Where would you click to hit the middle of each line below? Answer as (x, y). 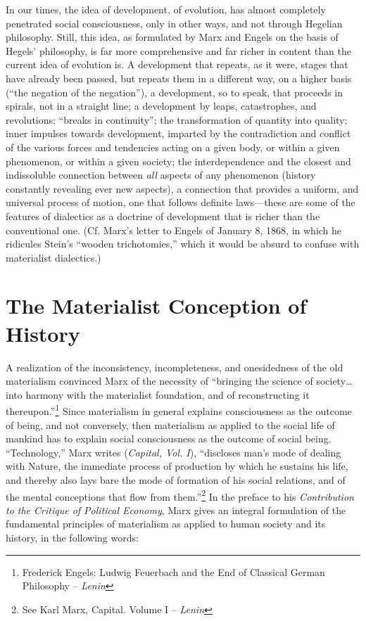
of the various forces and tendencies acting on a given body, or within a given (173, 147)
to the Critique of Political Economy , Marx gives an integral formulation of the (176, 510)
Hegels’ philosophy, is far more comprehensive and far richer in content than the (178, 50)
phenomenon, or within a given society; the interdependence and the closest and (178, 161)
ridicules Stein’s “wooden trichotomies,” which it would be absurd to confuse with (183, 244)
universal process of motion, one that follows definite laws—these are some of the (181, 202)
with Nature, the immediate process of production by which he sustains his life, (177, 466)
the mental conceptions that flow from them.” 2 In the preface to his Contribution (180, 495)
